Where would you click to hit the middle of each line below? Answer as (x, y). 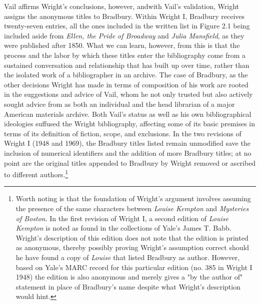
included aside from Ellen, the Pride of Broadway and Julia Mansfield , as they (124, 35)
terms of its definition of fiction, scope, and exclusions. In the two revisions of (123, 133)
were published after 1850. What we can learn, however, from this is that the (122, 45)
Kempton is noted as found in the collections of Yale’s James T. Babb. (123, 228)
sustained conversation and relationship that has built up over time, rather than (127, 65)
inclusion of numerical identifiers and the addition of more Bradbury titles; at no (128, 152)
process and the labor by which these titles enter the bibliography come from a (125, 55)
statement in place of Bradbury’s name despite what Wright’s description (128, 286)
